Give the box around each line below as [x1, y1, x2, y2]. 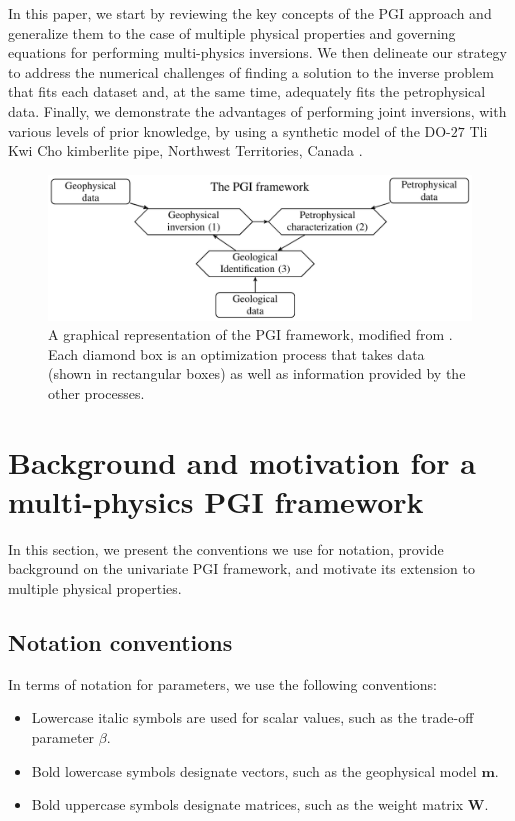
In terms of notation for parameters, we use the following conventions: [8, 673, 438, 694]
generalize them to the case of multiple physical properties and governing [8, 22, 456, 43]
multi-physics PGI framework [8, 480, 424, 521]
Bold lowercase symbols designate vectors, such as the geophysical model [31, 760, 477, 781]
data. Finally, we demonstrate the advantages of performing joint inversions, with [8, 100, 507, 121]
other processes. [48, 382, 145, 403]
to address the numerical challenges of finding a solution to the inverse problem [8, 61, 494, 82]
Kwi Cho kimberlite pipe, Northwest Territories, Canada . [8, 140, 363, 161]
